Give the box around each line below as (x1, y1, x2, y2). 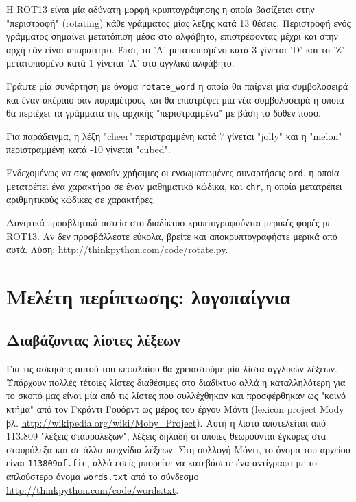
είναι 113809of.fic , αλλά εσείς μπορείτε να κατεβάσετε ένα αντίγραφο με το (6, 455, 318, 470)
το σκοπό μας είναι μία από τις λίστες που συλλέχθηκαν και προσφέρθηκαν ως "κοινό (6, 388, 346, 403)
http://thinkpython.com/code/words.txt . (6, 482, 179, 497)
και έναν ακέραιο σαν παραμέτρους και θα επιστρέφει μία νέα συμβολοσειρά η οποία (6, 92, 344, 106)
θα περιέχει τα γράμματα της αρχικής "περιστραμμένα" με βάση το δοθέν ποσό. (6, 106, 321, 120)
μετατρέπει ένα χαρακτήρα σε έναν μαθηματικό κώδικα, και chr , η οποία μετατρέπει (6, 178, 342, 193)
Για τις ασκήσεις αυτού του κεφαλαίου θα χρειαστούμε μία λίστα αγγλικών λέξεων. (6, 361, 337, 376)
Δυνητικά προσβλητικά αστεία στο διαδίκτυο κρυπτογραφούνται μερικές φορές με (6, 215, 332, 229)
